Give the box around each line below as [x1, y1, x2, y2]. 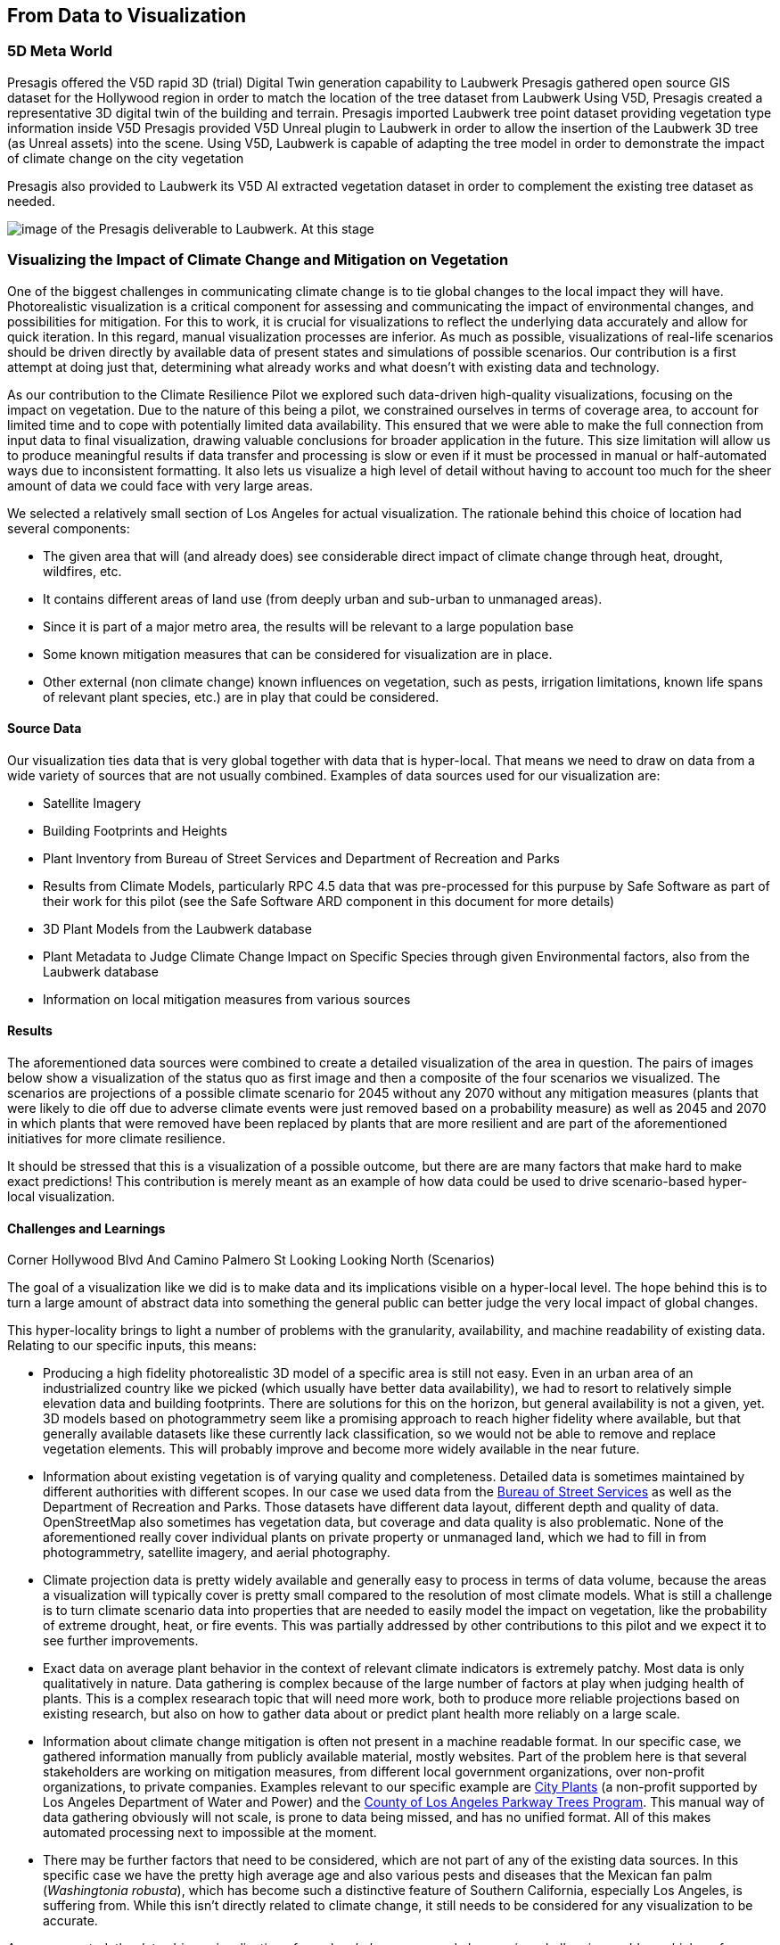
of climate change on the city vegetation [7, 150, 244, 166]
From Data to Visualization [7, 4, 246, 27]
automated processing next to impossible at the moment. [43, 1825, 377, 1841]
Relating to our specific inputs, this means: [7, 1338, 257, 1354]
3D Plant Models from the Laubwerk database [43, 920, 312, 936]
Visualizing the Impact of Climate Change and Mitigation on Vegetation [7, 251, 509, 269]
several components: [7, 520, 130, 536]
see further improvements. [43, 1633, 199, 1649]
